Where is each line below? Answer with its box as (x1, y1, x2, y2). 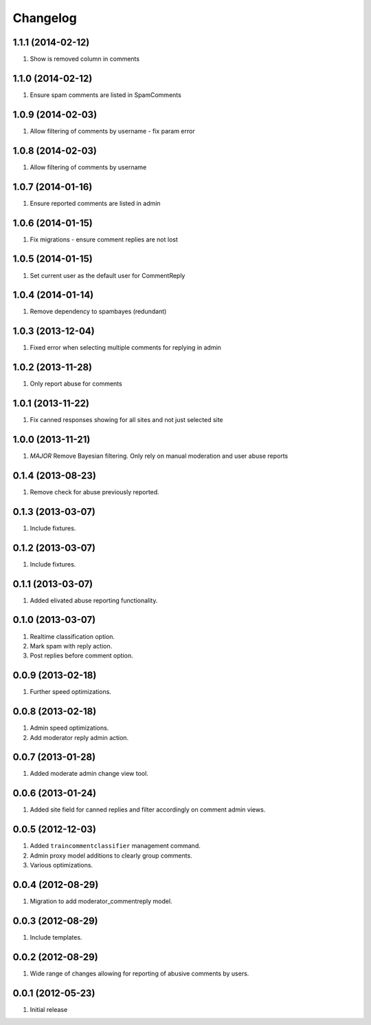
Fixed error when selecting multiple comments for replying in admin (30, 344, 221, 352)
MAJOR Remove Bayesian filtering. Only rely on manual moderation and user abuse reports (30, 452, 289, 461)
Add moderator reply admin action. (30, 733, 129, 741)
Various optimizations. (30, 861, 93, 869)
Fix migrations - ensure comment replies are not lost (30, 235, 179, 244)
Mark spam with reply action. (30, 642, 113, 650)
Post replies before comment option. (30, 651, 133, 660)
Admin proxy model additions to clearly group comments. (30, 851, 192, 860)
